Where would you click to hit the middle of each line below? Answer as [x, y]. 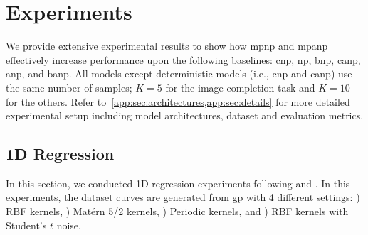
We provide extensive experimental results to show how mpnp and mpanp [167, 46]
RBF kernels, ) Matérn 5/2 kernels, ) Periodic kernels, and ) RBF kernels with [177, 211]
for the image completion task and [240, 87]
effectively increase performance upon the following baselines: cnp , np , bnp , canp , [183, 59]
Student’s [26, 225]
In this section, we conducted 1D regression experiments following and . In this [178, 183]
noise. [69, 225]
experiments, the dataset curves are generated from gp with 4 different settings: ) [183, 197]
